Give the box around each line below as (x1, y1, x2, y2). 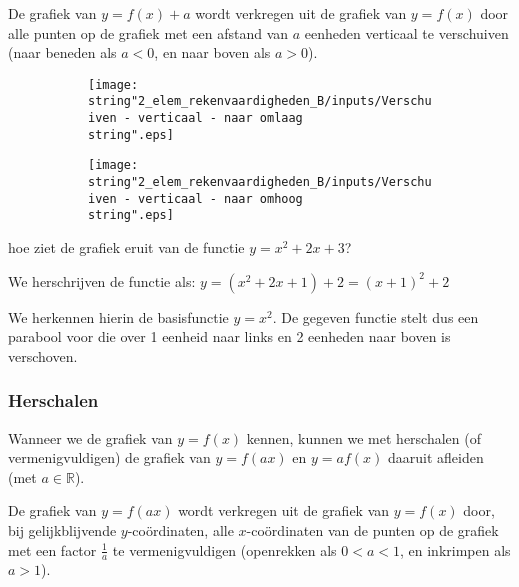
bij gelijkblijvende (8, 520, 117, 540)
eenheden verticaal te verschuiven (304, 22, 509, 43)
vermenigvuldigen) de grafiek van (8, 447, 211, 468)
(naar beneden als (8, 42, 117, 63)
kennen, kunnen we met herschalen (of (246, 427, 482, 448)
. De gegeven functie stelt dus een (272, 306, 479, 327)
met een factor (8, 539, 97, 560)
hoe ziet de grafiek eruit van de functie (8, 237, 245, 258)
